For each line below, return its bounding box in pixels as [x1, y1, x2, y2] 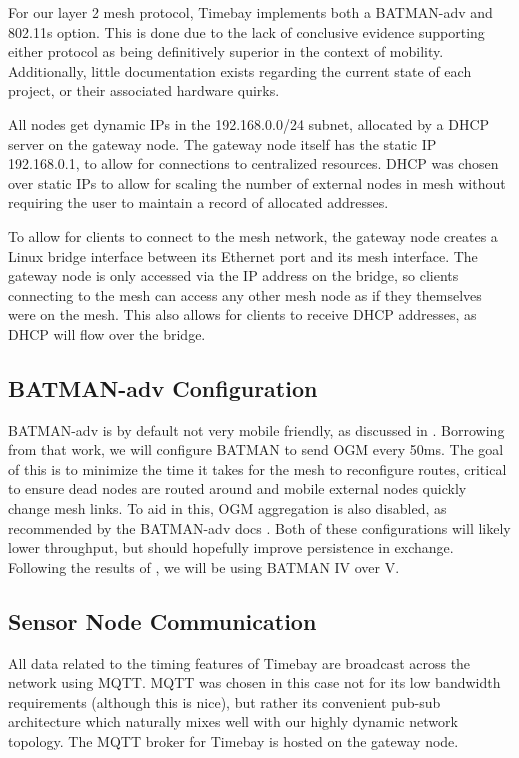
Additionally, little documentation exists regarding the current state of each [8, 60, 472, 81]
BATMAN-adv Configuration [8, 372, 318, 403]
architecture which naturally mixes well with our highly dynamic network [8, 711, 458, 732]
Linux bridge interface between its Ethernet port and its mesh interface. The [8, 245, 478, 266]
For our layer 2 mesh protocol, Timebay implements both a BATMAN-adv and [8, 2, 493, 22]
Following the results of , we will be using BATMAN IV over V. [8, 556, 400, 577]
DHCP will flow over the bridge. [8, 323, 206, 344]
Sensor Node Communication [8, 605, 317, 636]
